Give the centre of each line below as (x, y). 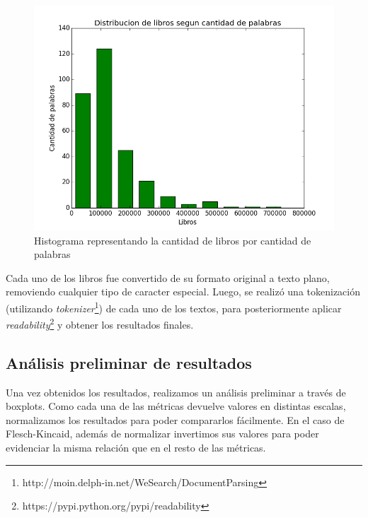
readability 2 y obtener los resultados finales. (100, 323)
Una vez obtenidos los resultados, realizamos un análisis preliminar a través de (176, 392)
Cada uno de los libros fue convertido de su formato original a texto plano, (168, 277)
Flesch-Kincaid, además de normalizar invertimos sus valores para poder (162, 434)
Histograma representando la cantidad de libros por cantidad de (173, 240)
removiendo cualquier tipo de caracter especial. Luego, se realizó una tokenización (183, 292)
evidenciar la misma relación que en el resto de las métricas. (136, 448)
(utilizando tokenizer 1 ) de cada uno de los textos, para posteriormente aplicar (174, 307)
